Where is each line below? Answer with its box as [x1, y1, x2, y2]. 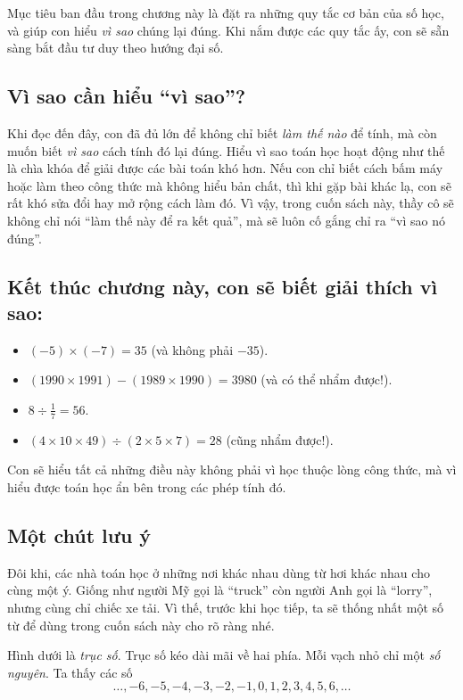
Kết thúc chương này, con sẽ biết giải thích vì [7, 272, 438, 300]
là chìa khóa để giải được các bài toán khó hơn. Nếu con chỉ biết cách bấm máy [7, 159, 443, 177]
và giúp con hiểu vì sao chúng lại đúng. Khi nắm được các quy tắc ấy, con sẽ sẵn [7, 21, 450, 39]
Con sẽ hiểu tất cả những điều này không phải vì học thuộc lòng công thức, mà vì [7, 460, 457, 479]
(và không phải [151, 340, 234, 358]
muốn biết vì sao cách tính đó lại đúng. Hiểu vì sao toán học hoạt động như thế [7, 141, 445, 160]
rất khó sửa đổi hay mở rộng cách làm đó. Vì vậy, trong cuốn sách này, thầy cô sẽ [7, 194, 454, 212]
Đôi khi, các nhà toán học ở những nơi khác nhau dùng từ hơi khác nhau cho [7, 563, 430, 581]
